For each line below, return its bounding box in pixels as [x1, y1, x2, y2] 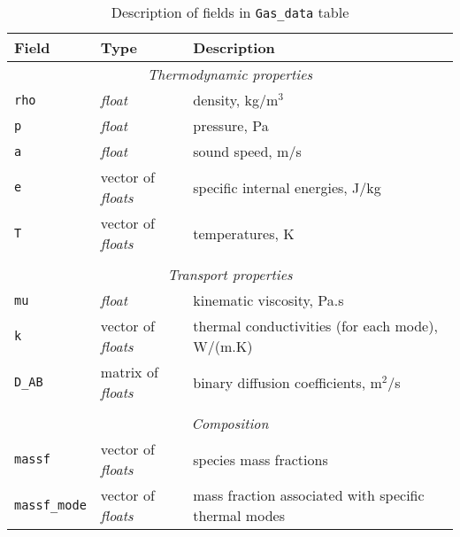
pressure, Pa [193, 115, 269, 136]
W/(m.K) [193, 336, 253, 356]
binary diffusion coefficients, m [193, 371, 382, 393]
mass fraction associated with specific [193, 485, 425, 505]
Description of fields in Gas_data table [111, 2, 349, 22]
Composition [191, 413, 269, 433]
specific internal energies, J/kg [193, 176, 381, 198]
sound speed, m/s [193, 141, 302, 161]
